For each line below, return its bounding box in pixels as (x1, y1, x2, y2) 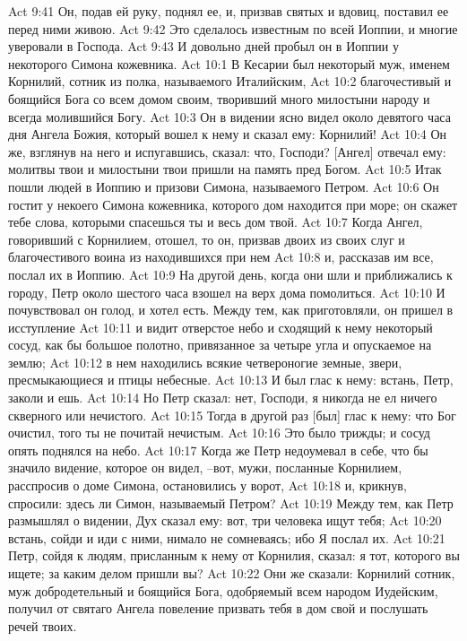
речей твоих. (8, 616, 77, 635)
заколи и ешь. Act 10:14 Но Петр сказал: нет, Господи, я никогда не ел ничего (8, 388, 437, 407)
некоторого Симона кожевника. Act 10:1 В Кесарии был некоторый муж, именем (8, 54, 450, 73)
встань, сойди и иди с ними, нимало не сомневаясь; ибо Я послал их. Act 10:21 (8, 528, 445, 547)
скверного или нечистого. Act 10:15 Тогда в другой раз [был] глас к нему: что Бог (8, 405, 456, 424)
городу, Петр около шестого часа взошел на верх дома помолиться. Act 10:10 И (8, 282, 445, 301)
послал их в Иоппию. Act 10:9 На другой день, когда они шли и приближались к (8, 264, 453, 283)
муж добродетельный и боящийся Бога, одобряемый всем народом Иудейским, (8, 581, 438, 600)
